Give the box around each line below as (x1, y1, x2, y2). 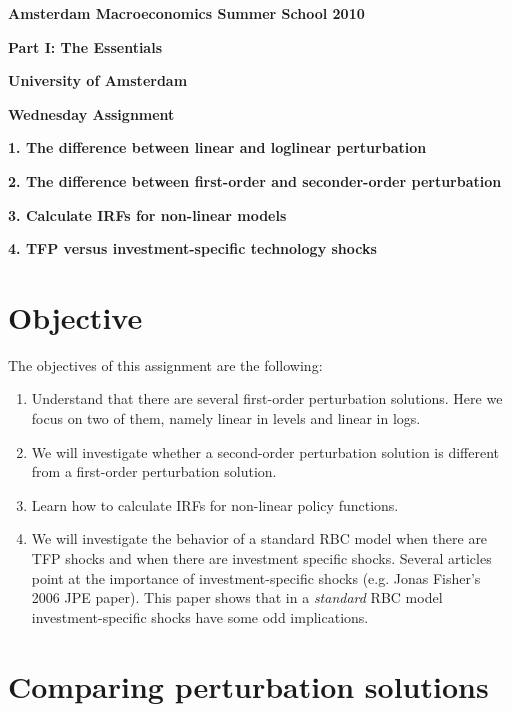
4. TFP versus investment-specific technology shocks (8, 238, 377, 259)
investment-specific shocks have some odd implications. (31, 606, 369, 627)
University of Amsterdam (8, 70, 188, 91)
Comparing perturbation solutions (8, 665, 489, 706)
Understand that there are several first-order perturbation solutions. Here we (31, 388, 503, 409)
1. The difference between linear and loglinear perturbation (8, 137, 427, 158)
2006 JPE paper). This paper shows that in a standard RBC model (31, 587, 443, 608)
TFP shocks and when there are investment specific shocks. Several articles (31, 548, 492, 569)
